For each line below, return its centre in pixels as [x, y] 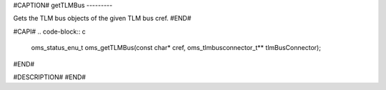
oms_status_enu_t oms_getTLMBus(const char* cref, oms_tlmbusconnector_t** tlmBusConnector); [176, 48]
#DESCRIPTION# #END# [49, 77]
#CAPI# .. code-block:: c [49, 31]
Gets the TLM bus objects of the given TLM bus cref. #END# [102, 19]
